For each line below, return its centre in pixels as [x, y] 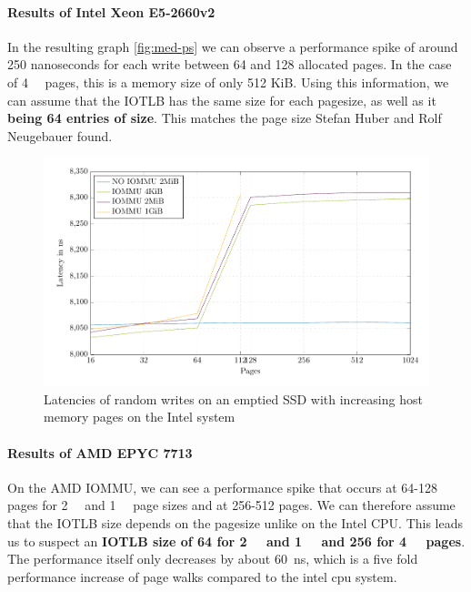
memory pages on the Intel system [140, 417]
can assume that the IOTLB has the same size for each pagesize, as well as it [222, 100]
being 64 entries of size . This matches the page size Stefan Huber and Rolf [225, 118]
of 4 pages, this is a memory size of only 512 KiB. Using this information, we [228, 82]
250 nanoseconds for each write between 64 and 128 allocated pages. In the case [230, 64]
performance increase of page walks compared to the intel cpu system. [202, 576]
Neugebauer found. [60, 135]
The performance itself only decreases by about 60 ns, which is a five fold [213, 559]
